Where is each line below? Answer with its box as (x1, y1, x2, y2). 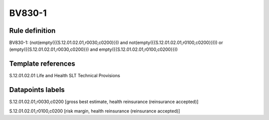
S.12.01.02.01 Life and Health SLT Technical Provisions (9, 73, 121, 79)
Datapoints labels (9, 86, 65, 94)
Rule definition (9, 26, 56, 35)
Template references (9, 60, 76, 68)
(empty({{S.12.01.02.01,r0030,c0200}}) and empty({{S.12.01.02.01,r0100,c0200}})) (9, 46, 178, 52)
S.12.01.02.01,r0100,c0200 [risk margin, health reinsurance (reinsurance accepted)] (9, 108, 180, 114)
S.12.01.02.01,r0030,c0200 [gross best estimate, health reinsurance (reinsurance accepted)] (9, 99, 199, 105)
